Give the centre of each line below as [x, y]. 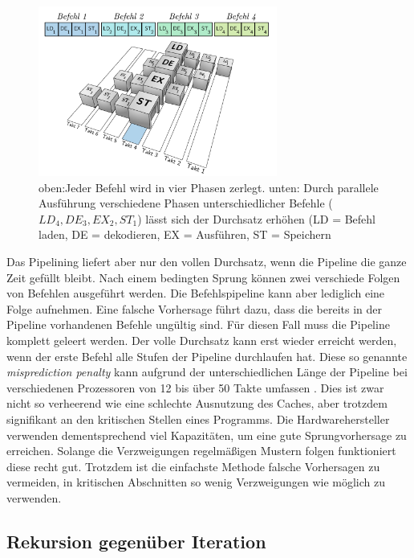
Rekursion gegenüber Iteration [136, 541]
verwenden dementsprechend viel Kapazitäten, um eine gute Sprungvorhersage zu [207, 435]
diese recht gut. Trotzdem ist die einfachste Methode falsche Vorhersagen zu [193, 466]
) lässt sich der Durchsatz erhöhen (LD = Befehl [256, 218]
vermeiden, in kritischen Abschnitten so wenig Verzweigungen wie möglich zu [196, 482]
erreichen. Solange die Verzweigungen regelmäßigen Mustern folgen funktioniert [201, 451]
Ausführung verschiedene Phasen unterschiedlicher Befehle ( [186, 203]
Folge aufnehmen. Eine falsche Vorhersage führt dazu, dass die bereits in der [195, 308]
